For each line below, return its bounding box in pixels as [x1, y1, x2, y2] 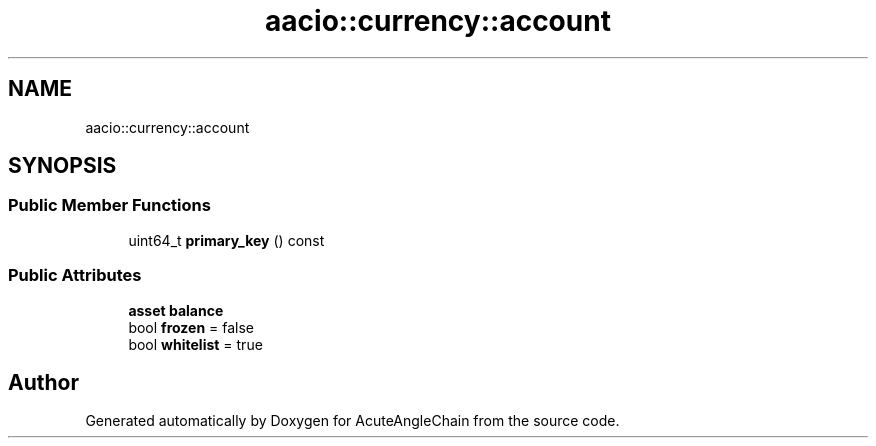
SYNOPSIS [8, 153, 117, 179]
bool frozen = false [128, 318, 255, 336]
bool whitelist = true [128, 335, 263, 353]
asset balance [128, 301, 224, 319]
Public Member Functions [8, 195, 211, 216]
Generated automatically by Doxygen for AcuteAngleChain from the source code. [85, 412, 620, 430]
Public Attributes [8, 265, 142, 286]
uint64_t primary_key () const [128, 231, 325, 249]
